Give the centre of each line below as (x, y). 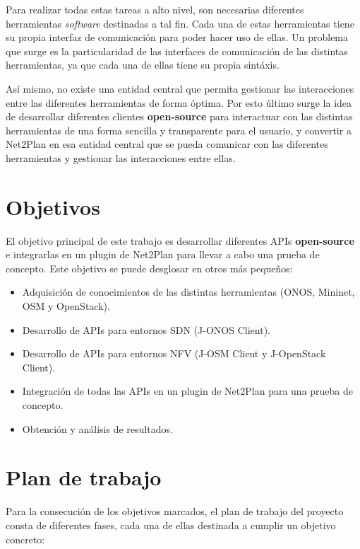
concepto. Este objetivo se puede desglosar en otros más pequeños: (149, 268)
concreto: (25, 539)
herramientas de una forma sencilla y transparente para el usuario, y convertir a (179, 130)
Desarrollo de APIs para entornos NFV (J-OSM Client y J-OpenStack (174, 353)
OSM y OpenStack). (66, 306)
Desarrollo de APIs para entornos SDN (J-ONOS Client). (146, 329)
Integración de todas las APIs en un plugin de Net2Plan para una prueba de (188, 391)
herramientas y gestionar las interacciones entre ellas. (121, 157)
